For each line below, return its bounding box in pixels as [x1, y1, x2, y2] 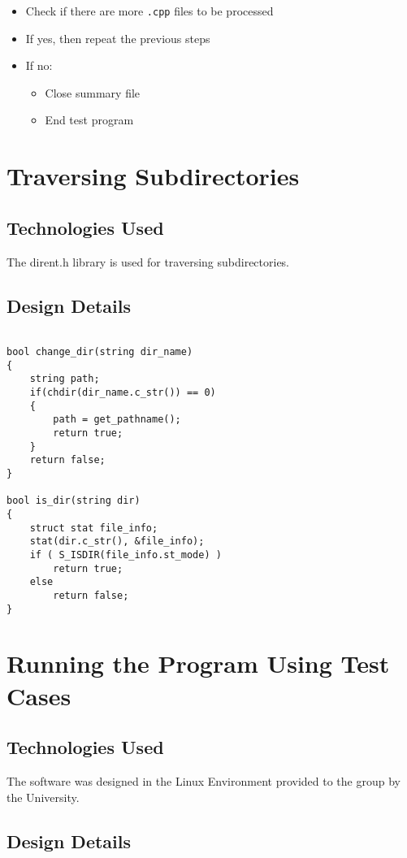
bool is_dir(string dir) [6, 495, 141, 507]
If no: [25, 57, 53, 74]
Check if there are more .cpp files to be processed [25, 2, 274, 19]
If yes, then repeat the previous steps [25, 29, 210, 46]
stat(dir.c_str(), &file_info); [29, 535, 205, 548]
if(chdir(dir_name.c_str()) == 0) [29, 387, 216, 399]
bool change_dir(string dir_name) [6, 346, 193, 358]
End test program [45, 111, 134, 128]
